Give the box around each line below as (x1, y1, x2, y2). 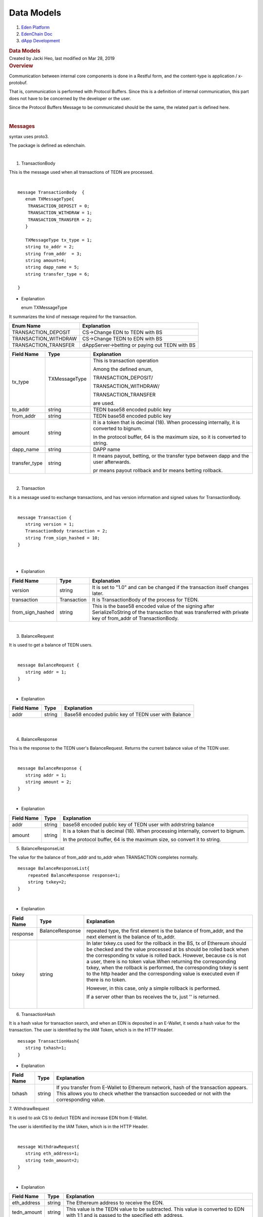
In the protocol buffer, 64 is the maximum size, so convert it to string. (62, 836, 221, 843)
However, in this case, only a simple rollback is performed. (86, 985, 221, 992)
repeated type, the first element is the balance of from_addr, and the (86, 927, 244, 934)
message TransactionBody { (18, 189, 85, 195)
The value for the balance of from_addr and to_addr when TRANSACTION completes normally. (9, 854, 199, 860)
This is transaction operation (93, 357, 159, 364)
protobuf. (9, 80, 28, 86)
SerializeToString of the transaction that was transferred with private (92, 608, 249, 615)
